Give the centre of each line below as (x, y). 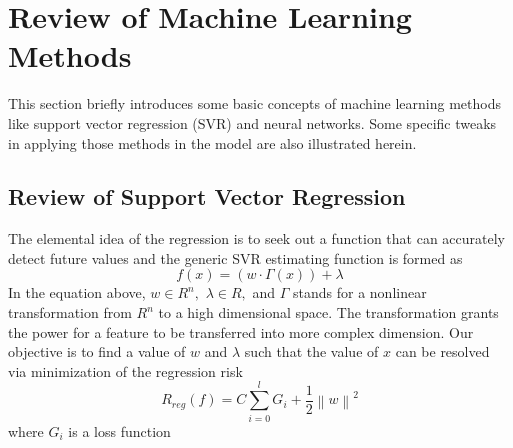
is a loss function (119, 430)
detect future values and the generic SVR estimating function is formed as (235, 257)
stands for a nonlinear (360, 292)
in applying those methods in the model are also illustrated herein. (212, 142)
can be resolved (442, 351)
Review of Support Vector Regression (207, 196)
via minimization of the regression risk (125, 370)
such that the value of (311, 351)
